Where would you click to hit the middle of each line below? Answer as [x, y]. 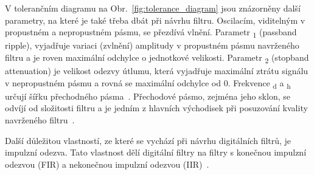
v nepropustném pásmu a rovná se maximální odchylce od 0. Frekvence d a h [148, 83]
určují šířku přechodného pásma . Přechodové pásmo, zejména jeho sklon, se [148, 96]
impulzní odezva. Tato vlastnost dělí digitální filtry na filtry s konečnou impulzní [156, 152]
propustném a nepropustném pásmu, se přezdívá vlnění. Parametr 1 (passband [151, 33]
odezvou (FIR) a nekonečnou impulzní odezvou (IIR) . [107, 164]
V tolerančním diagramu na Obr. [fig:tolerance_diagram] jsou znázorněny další [153, 8]
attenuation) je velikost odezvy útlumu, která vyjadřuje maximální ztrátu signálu [157, 71]
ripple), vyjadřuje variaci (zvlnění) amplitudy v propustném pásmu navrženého [152, 45]
